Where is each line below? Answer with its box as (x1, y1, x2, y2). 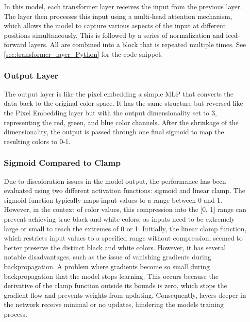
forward (4, 39, 27, 49)
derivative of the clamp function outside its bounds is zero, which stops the (4, 280, 227, 290)
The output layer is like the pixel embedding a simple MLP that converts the (4, 88, 233, 98)
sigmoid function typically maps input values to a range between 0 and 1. (4, 194, 222, 205)
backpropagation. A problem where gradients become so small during (4, 261, 210, 271)
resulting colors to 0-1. (4, 136, 71, 146)
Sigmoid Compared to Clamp (4, 157, 121, 169)
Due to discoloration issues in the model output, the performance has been (4, 176, 226, 186)
